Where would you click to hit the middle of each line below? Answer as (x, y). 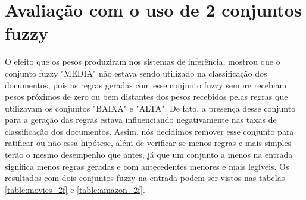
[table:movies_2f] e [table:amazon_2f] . (75, 189)
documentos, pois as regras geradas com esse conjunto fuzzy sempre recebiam (146, 85)
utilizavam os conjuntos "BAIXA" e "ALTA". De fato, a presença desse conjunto (150, 108)
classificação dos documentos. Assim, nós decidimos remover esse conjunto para (149, 131)
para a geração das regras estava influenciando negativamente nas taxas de (141, 120)
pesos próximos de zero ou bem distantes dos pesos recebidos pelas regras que (146, 96)
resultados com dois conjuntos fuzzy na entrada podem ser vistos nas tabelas (145, 178)
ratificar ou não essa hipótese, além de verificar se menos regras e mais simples (148, 143)
